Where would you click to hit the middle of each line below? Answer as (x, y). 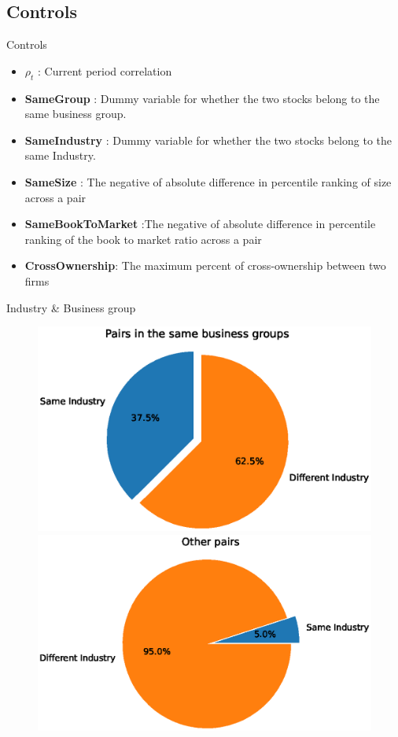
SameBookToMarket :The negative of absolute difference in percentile (200, 224)
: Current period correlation (105, 70)
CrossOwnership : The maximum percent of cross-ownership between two (205, 265)
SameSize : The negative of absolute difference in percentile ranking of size (208, 181)
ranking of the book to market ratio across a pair (143, 239)
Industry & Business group (71, 307)
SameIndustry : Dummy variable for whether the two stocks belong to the (208, 140)
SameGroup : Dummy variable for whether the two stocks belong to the (202, 98)
